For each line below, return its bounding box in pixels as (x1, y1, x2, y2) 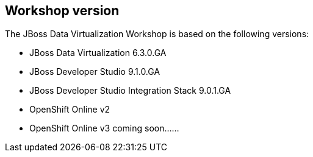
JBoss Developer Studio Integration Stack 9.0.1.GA (29, 85, 231, 96)
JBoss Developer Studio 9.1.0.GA (29, 66, 160, 77)
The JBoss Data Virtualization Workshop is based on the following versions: (5, 29, 309, 40)
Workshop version (5, 3, 120, 18)
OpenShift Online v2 (29, 104, 110, 115)
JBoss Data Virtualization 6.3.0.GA (29, 47, 167, 58)
